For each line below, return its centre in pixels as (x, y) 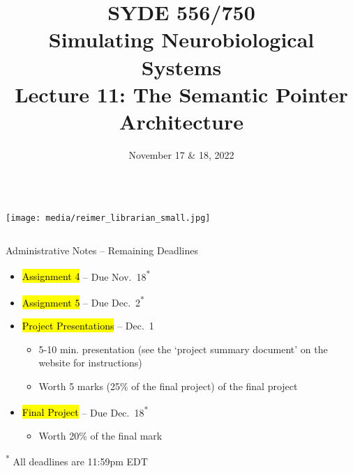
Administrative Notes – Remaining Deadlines (102, 250)
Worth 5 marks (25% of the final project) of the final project (168, 386)
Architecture (181, 121)
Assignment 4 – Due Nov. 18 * (86, 275)
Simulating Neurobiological (181, 39)
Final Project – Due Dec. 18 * (85, 411)
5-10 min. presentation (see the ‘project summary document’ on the (183, 349)
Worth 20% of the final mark (100, 435)
